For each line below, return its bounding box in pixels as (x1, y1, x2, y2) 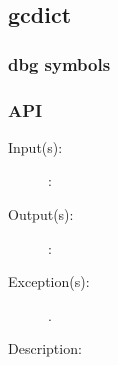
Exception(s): (8, 271, 90, 292)
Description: (8, 338, 82, 359)
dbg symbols (8, 51, 111, 76)
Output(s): (8, 204, 74, 225)
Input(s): (8, 136, 63, 157)
